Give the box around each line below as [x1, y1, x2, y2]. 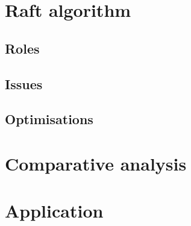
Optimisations [5, 110, 93, 128]
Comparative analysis [5, 151, 187, 175]
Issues [5, 74, 43, 93]
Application [5, 198, 104, 223]
